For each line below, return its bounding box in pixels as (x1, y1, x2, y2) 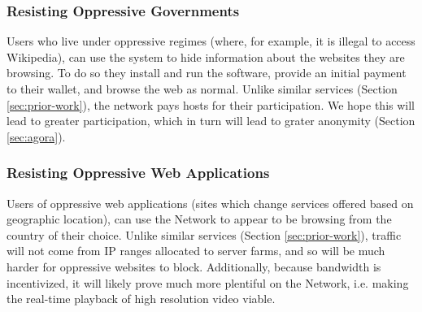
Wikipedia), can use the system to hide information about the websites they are (7, 48, 405, 65)
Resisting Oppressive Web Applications (7, 162, 270, 183)
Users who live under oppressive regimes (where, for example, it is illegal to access (7, 32, 415, 50)
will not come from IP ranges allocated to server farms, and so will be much (7, 242, 385, 259)
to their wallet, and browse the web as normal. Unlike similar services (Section (7, 80, 398, 97)
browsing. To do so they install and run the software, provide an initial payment (7, 64, 407, 81)
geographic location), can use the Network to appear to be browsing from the (7, 210, 392, 227)
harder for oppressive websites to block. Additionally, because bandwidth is (7, 258, 381, 275)
